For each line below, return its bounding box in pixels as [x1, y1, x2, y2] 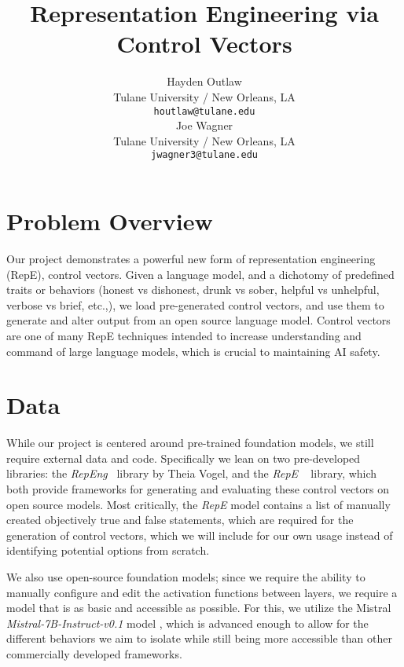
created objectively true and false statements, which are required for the [6, 511, 354, 528]
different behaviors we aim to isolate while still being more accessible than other [6, 630, 392, 647]
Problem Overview [6, 205, 213, 236]
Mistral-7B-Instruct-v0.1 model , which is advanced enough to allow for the [6, 614, 369, 631]
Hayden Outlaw [167, 73, 242, 90]
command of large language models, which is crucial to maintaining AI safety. [6, 343, 380, 359]
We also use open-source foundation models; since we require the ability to [6, 568, 365, 585]
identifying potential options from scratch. [6, 542, 210, 559]
